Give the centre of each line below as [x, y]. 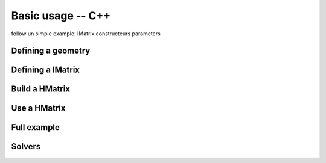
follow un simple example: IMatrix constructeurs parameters [86, 34]
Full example [36, 127]
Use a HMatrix [38, 108]
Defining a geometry [51, 51]
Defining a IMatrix [46, 70]
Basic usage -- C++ [61, 16]
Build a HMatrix [41, 89]
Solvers [26, 146]
